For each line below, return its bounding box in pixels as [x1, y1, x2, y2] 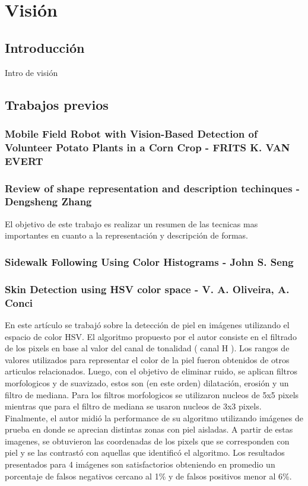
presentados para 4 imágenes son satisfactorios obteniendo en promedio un [5, 458, 275, 471]
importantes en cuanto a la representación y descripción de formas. [5, 229, 248, 242]
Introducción [5, 38, 85, 56]
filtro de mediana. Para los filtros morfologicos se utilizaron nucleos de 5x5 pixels [5, 388, 299, 401]
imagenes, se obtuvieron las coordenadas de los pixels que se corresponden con [5, 434, 290, 447]
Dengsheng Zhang [5, 194, 92, 209]
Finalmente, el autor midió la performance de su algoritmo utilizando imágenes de [5, 411, 303, 424]
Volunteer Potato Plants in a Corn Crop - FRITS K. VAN [5, 139, 290, 154]
